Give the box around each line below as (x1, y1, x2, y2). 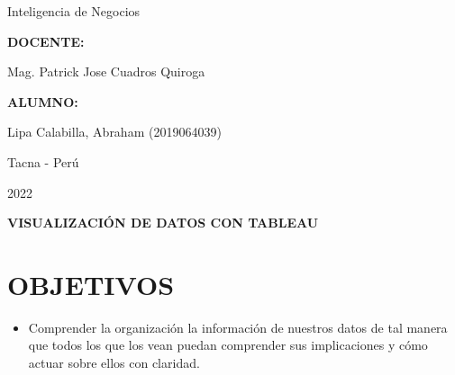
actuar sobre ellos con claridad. (28, 353, 200, 372)
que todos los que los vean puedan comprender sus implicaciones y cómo (28, 335, 428, 354)
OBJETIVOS (7, 265, 175, 302)
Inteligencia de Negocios (7, 2, 141, 20)
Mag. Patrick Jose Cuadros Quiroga (7, 62, 205, 81)
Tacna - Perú (7, 152, 79, 171)
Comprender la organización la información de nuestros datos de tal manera (28, 317, 448, 336)
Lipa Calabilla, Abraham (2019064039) (7, 122, 222, 141)
